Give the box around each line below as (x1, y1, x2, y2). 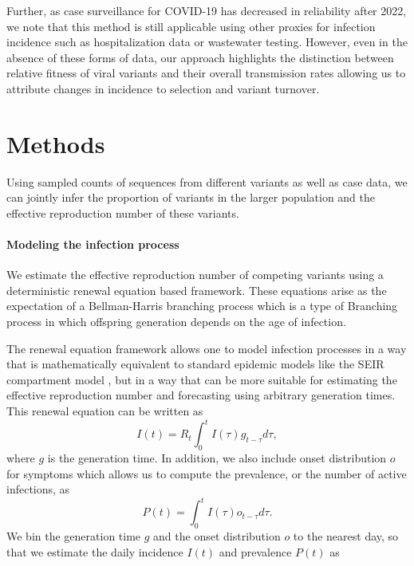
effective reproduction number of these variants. (6, 204, 239, 221)
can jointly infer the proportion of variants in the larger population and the (6, 189, 376, 206)
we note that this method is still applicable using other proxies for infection (6, 18, 376, 34)
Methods (6, 127, 105, 159)
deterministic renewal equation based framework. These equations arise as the (6, 281, 387, 298)
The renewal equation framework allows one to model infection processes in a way (6, 340, 407, 356)
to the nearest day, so (293, 527, 399, 544)
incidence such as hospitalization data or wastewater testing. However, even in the (6, 33, 408, 50)
